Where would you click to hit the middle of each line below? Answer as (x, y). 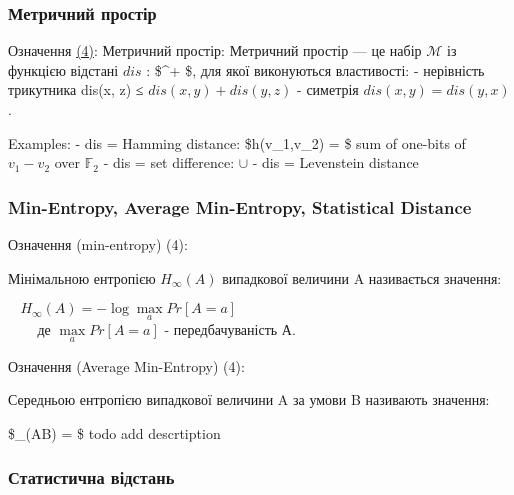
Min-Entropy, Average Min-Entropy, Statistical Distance (240, 206)
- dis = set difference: (169, 162)
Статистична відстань (91, 477)
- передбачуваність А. (230, 329)
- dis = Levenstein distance (335, 162)
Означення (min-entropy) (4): (98, 244)
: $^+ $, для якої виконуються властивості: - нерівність (315, 69)
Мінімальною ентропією (82, 277)
